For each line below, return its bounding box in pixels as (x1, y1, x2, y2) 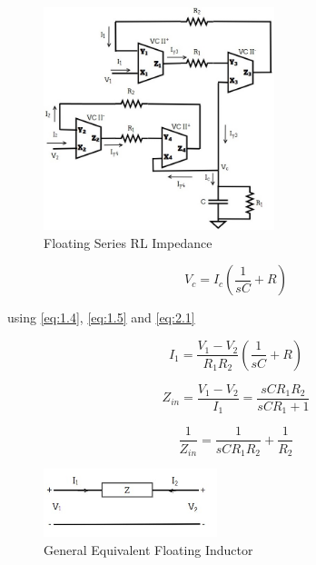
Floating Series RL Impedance (44, 233, 212, 252)
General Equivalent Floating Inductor (44, 540, 253, 560)
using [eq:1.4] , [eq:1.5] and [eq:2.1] (7, 308, 195, 327)
